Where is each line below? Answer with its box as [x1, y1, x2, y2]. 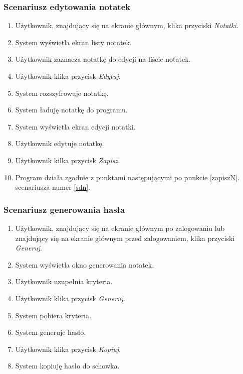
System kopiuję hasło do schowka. [15, 360, 120, 371]
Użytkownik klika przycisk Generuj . [15, 293, 125, 303]
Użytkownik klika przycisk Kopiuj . [15, 343, 121, 354]
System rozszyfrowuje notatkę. [15, 87, 109, 98]
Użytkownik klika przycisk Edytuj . [15, 71, 121, 81]
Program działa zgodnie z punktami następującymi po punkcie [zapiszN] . [15, 172, 239, 182]
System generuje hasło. [15, 327, 86, 337]
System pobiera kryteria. [15, 310, 91, 320]
